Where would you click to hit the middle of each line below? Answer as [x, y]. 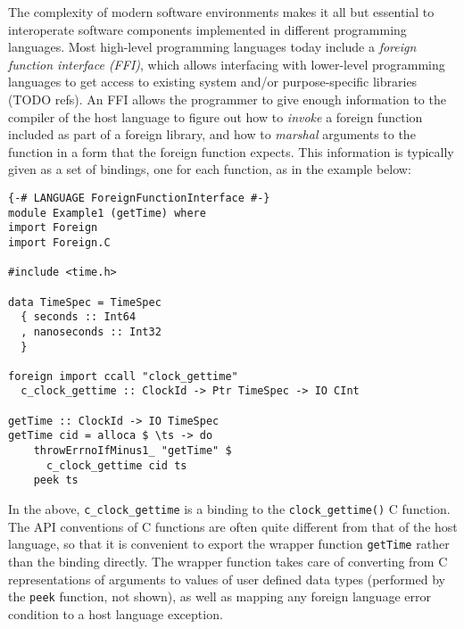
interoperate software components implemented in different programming [207, 29]
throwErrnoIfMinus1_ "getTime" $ [133, 451]
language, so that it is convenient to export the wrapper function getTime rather [229, 544]
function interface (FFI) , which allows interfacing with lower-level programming [227, 64]
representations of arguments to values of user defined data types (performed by [227, 579]
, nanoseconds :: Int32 [91, 331]
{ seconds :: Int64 [79, 317]
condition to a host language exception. [116, 613]
